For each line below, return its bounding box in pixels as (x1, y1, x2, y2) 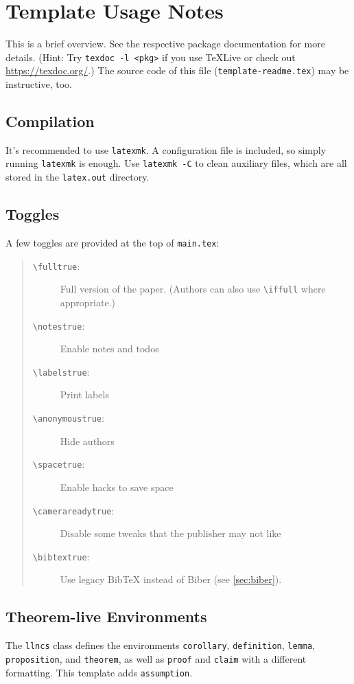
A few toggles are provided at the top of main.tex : (5, 236, 220, 249)
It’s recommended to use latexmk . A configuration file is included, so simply (5, 142, 327, 157)
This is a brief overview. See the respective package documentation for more (5, 36, 325, 51)
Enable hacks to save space (60, 479, 174, 494)
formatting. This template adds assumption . (5, 665, 193, 679)
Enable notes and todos (60, 341, 159, 356)
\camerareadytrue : (32, 503, 115, 517)
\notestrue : (32, 318, 85, 332)
